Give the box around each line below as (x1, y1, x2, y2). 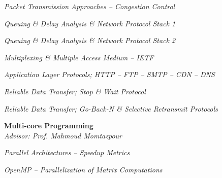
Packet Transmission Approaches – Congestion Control (4, 1, 175, 11)
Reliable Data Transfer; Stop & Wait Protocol (4, 86, 146, 96)
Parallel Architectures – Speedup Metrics (4, 147, 130, 158)
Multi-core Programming (4, 120, 93, 131)
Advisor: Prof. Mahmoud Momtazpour (4, 130, 122, 140)
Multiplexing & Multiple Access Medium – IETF (4, 52, 154, 62)
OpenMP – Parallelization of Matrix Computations (4, 164, 163, 174)
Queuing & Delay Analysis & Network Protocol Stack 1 (4, 18, 176, 28)
